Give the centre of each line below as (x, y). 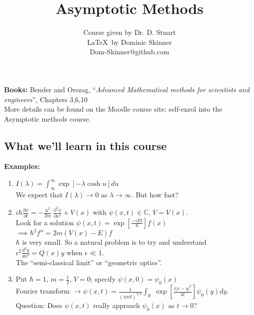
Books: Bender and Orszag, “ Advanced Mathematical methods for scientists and (127, 89)
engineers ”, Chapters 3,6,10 (46, 99)
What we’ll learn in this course (85, 145)
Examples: (22, 166)
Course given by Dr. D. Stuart (129, 32)
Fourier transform (43, 291)
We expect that (39, 194)
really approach (117, 305)
